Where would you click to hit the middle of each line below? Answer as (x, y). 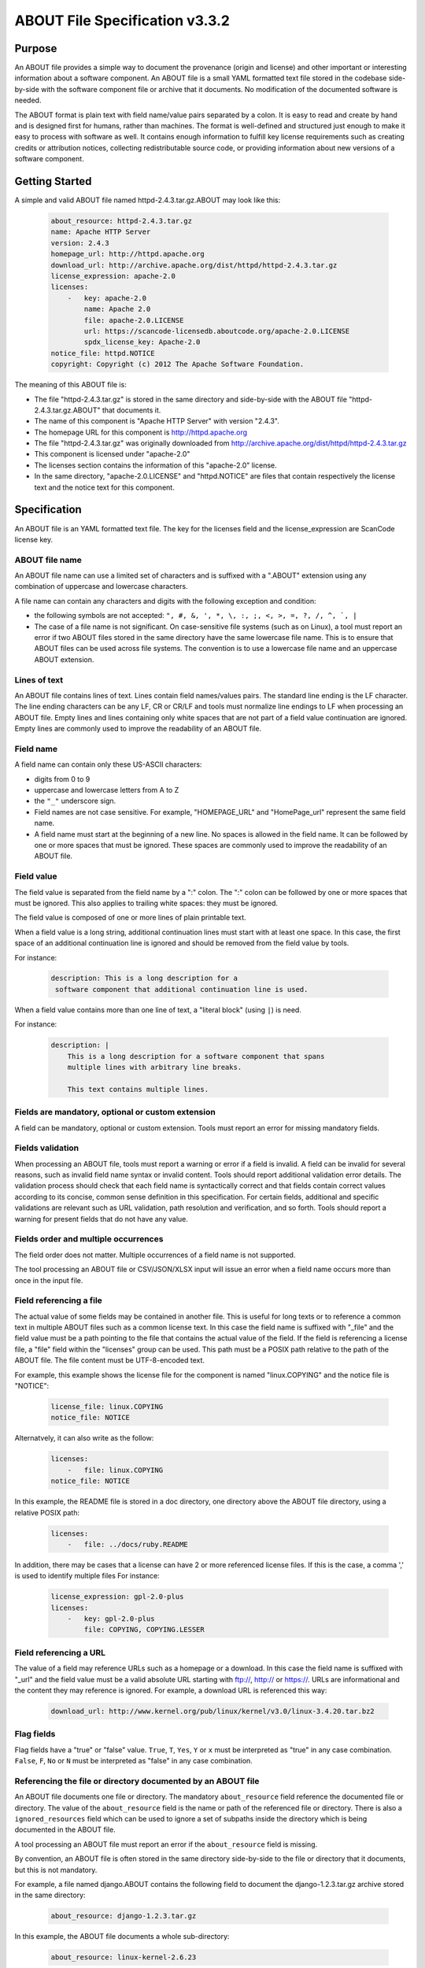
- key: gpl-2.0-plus (111, 1619)
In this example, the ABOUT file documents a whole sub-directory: (122, 1937)
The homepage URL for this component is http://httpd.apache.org (141, 432)
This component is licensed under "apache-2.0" (112, 454)
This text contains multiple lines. (138, 1089)
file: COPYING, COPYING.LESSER (144, 1630)
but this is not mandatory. (56, 1870)
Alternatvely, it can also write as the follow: (84, 1438)
